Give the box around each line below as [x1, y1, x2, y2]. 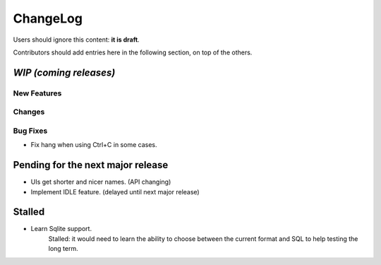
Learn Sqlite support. [30, 225, 92, 233]
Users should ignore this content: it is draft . [13, 35, 140, 44]
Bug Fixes [13, 126, 48, 136]
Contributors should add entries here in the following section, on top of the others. [13, 48, 253, 57]
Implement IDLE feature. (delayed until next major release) [30, 187, 200, 196]
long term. [48, 245, 78, 253]
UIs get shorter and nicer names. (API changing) [30, 177, 171, 187]
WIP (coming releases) [13, 66, 116, 78]
